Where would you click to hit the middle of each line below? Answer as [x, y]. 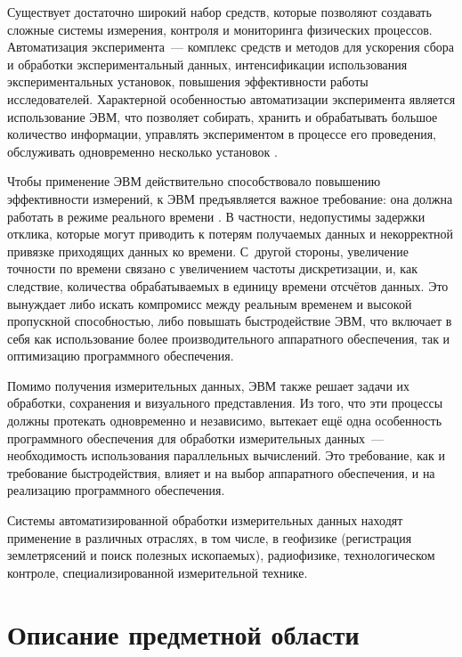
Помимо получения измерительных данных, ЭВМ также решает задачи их [209, 385]
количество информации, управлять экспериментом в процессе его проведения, [222, 134]
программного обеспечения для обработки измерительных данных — [196, 438]
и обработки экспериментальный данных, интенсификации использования [207, 64]
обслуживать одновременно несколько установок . [142, 151]
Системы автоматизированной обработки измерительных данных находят [205, 520]
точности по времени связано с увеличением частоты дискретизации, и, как [212, 268]
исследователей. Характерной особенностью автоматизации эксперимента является [231, 98]
